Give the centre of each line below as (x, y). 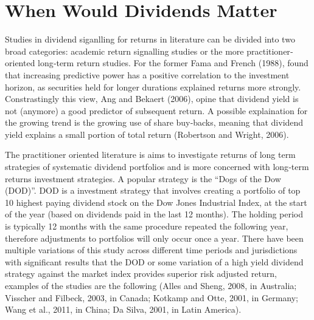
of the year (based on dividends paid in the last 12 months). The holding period (154, 214)
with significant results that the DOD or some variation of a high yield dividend (154, 261)
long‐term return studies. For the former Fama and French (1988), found (173, 63)
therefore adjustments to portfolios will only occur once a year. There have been (154, 238)
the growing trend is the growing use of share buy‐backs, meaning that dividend (154, 122)
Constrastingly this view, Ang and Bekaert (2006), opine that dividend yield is (152, 99)
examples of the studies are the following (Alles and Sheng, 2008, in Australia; (151, 285)
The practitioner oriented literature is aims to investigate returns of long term (150, 155)
